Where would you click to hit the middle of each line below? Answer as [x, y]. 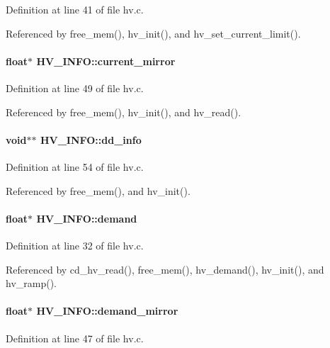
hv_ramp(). [32, 283]
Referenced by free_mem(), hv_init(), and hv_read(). [124, 112]
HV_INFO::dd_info [91, 139]
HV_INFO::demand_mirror [107, 311]
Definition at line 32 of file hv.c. [75, 245]
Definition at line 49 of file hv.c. [75, 88]
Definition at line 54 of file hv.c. [75, 166]
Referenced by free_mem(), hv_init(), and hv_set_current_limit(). [153, 33]
